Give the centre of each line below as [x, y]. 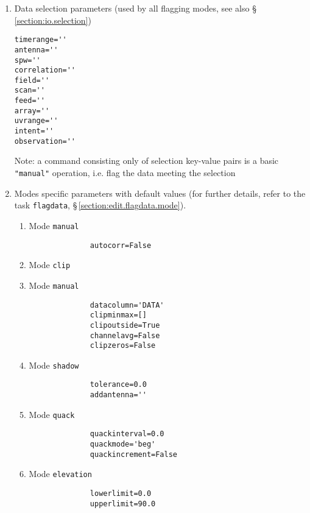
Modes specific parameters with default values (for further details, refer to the [160, 193]
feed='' [30, 101]
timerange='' [41, 40]
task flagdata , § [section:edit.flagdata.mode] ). [100, 205]
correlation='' [45, 70]
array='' [32, 111]
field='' [32, 80]
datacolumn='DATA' [127, 305]
